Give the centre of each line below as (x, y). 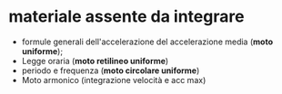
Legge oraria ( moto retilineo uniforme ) (95, 61)
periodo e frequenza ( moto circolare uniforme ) (111, 70)
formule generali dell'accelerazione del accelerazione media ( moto (147, 42)
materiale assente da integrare (126, 17)
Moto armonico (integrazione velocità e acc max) (114, 80)
